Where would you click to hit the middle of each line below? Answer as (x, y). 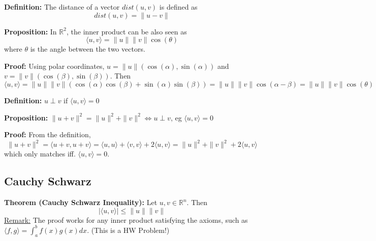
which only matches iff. (40, 154)
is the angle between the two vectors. (88, 49)
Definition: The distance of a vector (62, 7)
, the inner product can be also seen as (127, 31)
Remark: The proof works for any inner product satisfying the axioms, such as (126, 219)
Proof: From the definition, (48, 134)
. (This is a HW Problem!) (128, 230)
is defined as (178, 7)
